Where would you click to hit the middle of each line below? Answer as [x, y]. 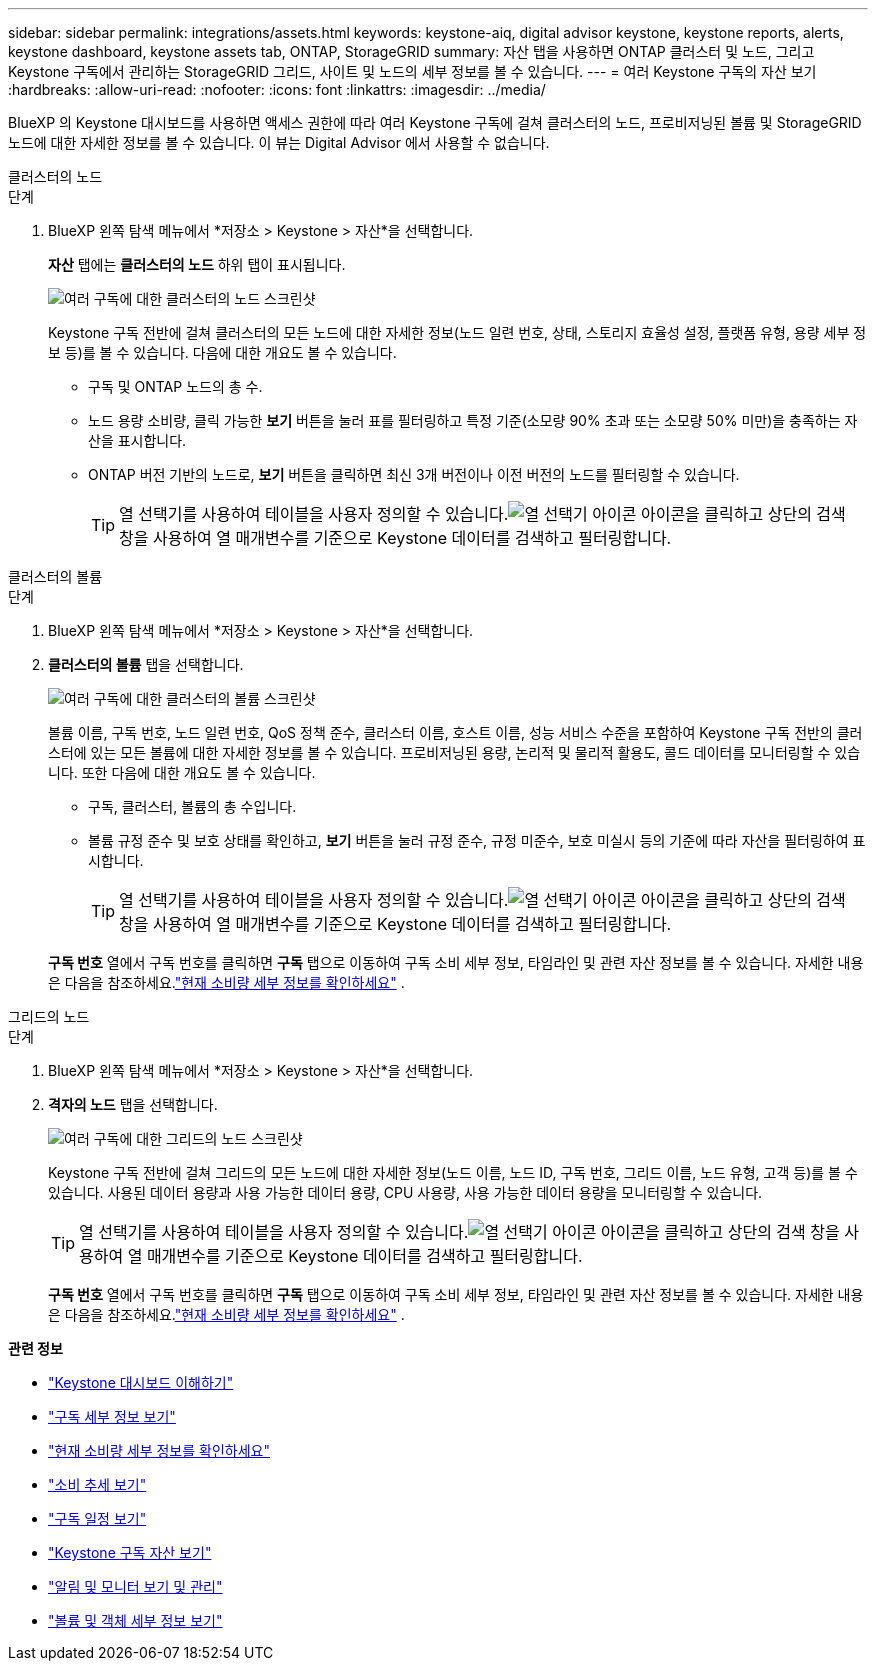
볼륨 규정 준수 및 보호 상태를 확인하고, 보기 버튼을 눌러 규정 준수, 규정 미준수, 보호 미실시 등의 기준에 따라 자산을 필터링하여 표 [477, 840]
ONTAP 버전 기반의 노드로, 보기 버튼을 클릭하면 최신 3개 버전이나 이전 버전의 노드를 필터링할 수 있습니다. [414, 474]
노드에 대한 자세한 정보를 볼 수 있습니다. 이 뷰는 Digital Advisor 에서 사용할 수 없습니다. [279, 142]
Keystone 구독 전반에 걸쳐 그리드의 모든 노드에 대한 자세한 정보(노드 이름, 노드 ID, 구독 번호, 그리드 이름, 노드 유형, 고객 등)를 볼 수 [453, 1172]
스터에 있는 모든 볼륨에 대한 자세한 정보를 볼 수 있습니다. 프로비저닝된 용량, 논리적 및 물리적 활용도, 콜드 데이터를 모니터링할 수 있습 [454, 752]
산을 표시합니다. [137, 440]
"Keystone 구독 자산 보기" [130, 1552]
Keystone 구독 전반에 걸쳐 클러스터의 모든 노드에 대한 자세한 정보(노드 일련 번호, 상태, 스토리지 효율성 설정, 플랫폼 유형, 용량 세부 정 [457, 332]
